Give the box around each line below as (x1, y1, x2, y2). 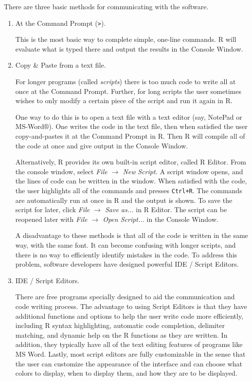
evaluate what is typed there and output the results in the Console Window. (15, 43, 243, 54)
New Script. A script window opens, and (123, 166, 243, 176)
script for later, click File (15, 204, 90, 215)
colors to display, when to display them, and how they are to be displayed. (15, 368, 237, 378)
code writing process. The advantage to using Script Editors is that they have (15, 301, 247, 311)
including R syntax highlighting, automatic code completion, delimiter (15, 320, 225, 330)
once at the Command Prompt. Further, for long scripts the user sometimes (15, 86, 241, 96)
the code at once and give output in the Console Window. (15, 140, 188, 150)
